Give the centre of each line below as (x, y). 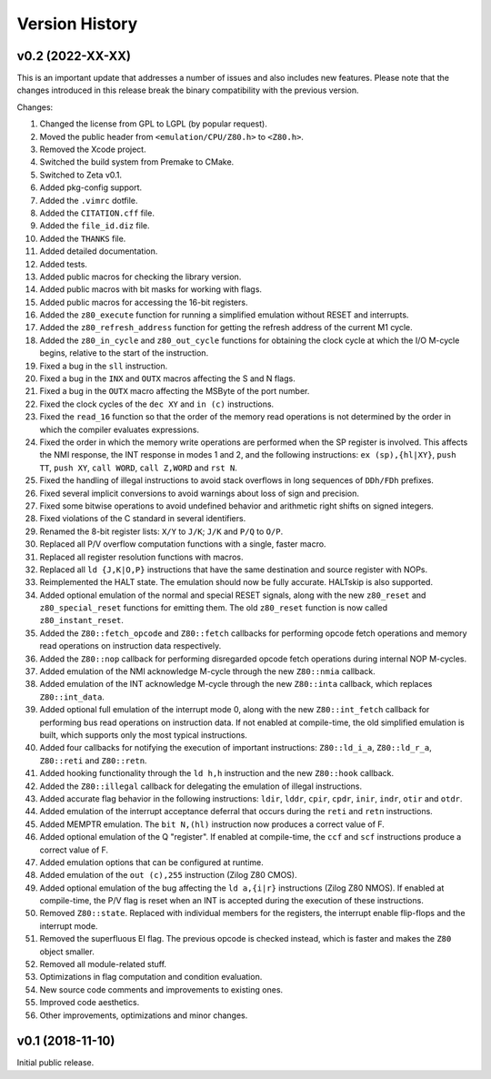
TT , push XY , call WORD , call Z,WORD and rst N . (139, 468)
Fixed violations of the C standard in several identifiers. (143, 519)
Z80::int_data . (72, 697)
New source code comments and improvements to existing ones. (161, 989)
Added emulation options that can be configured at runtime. (151, 862)
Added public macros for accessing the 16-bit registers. (144, 302)
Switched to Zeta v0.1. (81, 175)
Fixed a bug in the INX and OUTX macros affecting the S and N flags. (167, 378)
